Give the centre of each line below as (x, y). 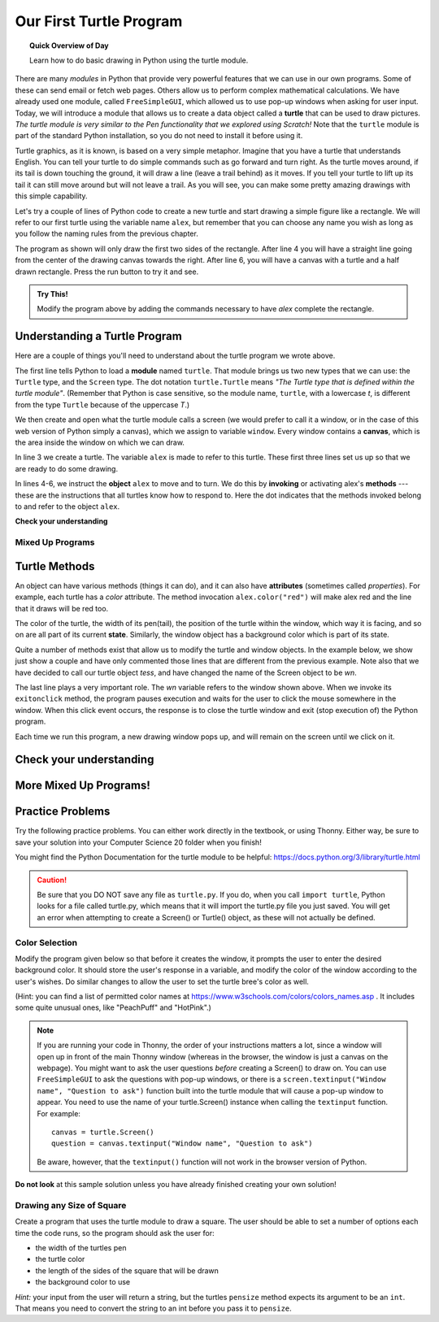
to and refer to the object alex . (67, 506)
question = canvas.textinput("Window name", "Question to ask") (182, 1144)
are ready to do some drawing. (66, 468)
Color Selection (46, 942)
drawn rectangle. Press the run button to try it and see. (107, 272)
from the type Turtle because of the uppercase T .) (102, 404)
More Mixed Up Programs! (83, 786)
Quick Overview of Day (69, 46)
